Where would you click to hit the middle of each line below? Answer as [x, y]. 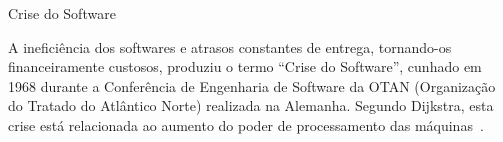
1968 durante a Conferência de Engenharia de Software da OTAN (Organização [252, 85]
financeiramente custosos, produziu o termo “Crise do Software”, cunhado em [245, 66]
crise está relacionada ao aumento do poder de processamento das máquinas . [246, 124]
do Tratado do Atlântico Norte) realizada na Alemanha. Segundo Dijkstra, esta [251, 105]
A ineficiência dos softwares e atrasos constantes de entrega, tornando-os [230, 46]
